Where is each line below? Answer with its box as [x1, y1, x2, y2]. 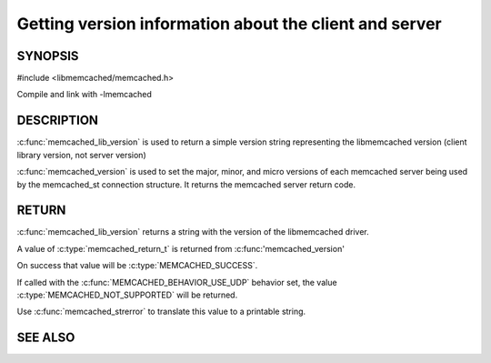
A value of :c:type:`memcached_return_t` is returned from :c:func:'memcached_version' [16, 243, 346, 254]
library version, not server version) [16, 149, 146, 160]
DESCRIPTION [16, 113, 99, 128]
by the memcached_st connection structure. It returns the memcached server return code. [16, 178, 356, 190]
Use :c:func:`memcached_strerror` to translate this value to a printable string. [16, 306, 306, 318]
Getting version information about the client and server [16, 14, 442, 34]
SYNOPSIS [16, 48, 79, 64]
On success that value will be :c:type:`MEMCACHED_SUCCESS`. [16, 260, 258, 271]
